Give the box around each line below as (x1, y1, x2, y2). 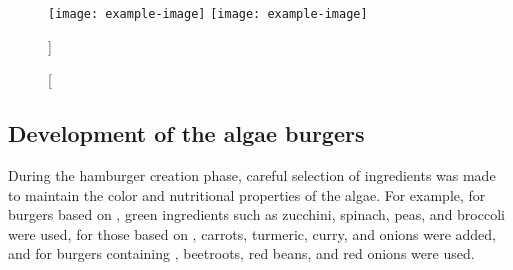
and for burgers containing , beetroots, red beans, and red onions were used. (8, 243, 475, 264)
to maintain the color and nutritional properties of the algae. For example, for (8, 184, 486, 205)
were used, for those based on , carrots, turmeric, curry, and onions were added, (8, 223, 497, 244)
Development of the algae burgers (8, 118, 365, 149)
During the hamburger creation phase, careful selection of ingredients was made (8, 165, 496, 186)
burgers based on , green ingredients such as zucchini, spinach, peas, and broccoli (8, 204, 505, 225)
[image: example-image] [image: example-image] (48, 7, 368, 21)
